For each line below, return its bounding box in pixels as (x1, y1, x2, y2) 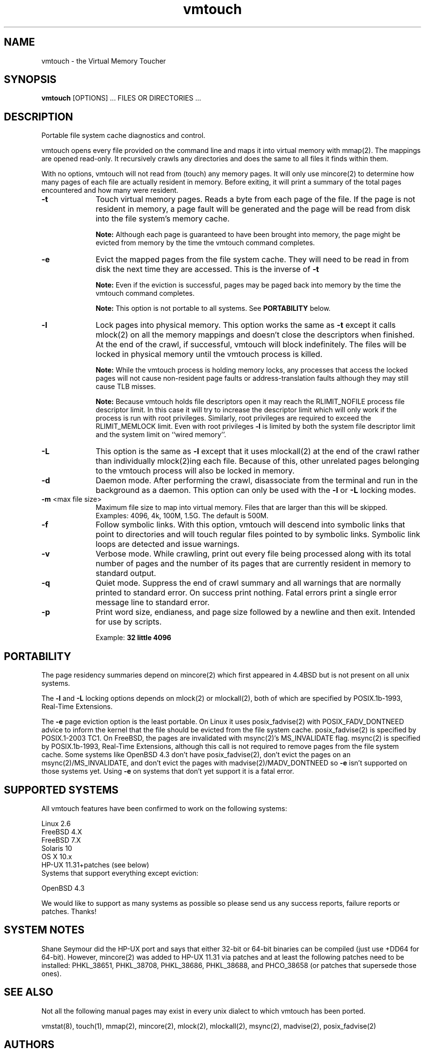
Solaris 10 (41, 844, 72, 852)
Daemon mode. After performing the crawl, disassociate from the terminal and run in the (96, 475, 418, 486)
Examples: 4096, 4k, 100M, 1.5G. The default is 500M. (96, 511, 269, 520)
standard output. (96, 568, 156, 578)
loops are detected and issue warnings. (96, 539, 240, 549)
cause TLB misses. (96, 382, 156, 391)
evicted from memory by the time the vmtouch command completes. (96, 238, 315, 247)
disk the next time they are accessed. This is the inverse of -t (96, 264, 319, 274)
